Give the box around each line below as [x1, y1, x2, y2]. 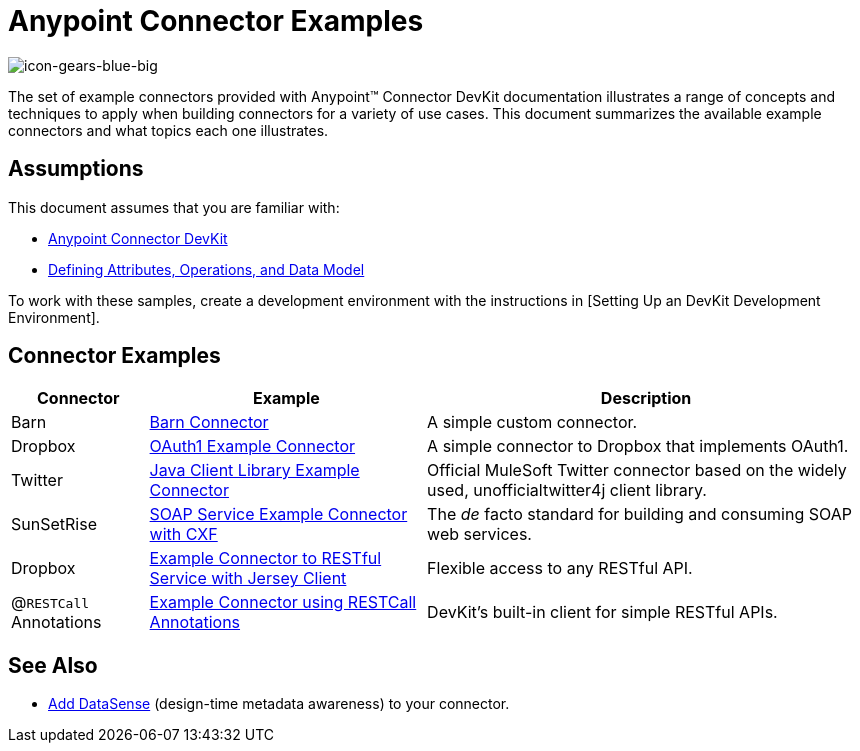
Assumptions [8, 156, 144, 182]
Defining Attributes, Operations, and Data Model [48, 260, 365, 278]
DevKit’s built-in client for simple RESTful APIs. [427, 602, 778, 623]
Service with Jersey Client [149, 568, 347, 589]
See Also [8, 652, 98, 678]
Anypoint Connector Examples [8, 4, 424, 38]
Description [600, 388, 692, 409]
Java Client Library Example [149, 460, 360, 481]
